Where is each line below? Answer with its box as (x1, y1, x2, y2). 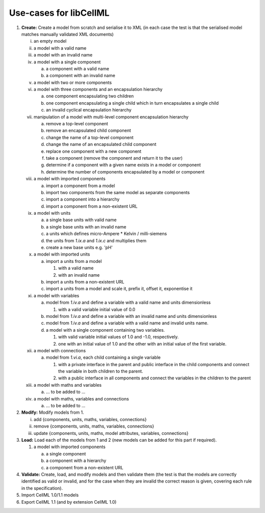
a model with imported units (33, 251, 90, 257)
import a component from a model (46, 182, 115, 189)
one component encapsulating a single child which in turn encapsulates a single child (46, 100, 219, 106)
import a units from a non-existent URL (46, 279, 125, 285)
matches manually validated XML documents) (21, 31, 114, 37)
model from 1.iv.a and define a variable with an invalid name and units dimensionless (46, 313, 217, 319)
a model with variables (33, 292, 79, 298)
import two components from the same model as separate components (46, 189, 190, 195)
